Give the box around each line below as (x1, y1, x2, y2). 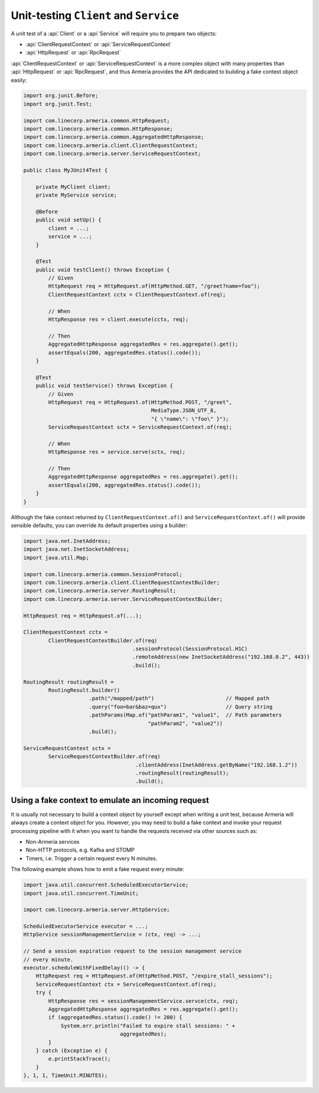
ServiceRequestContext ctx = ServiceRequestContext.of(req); (35, 981, 217, 988)
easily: (11, 76, 27, 83)
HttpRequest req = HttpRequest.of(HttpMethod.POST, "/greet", (48, 398, 233, 406)
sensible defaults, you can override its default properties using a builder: (11, 522, 188, 529)
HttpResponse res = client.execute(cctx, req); (48, 316, 189, 323)
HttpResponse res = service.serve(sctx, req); (48, 449, 185, 455)
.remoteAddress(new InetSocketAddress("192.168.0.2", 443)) (132, 654, 310, 660)
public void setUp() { (35, 217, 102, 223)
